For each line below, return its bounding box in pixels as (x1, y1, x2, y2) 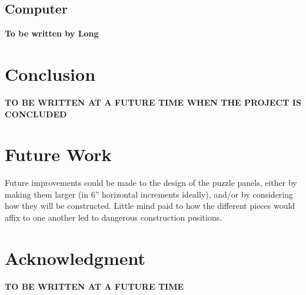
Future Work (5, 142, 112, 166)
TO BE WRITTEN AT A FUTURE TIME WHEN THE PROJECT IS (5, 96, 301, 108)
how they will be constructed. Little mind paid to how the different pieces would (5, 199, 295, 212)
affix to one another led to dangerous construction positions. (5, 211, 222, 224)
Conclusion (5, 61, 96, 86)
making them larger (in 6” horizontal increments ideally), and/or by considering (5, 188, 294, 200)
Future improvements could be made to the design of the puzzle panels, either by (5, 176, 297, 189)
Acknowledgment (5, 245, 145, 270)
